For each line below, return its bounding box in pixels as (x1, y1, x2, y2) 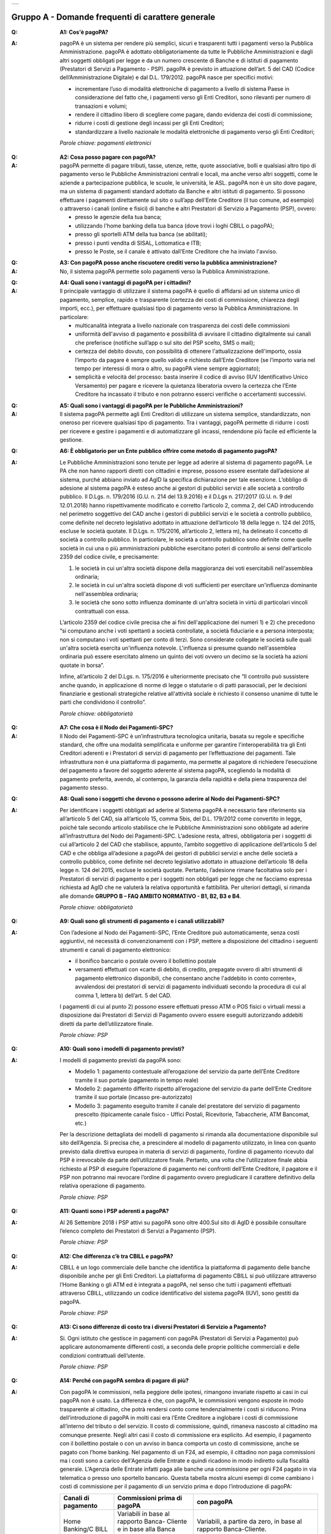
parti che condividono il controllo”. (59, 698, 146, 706)
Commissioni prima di (117, 1494, 183, 1503)
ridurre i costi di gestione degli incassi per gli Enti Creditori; (75, 120, 224, 127)
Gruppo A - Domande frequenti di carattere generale (11, 12, 216, 23)
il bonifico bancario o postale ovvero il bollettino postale (75, 957, 217, 965)
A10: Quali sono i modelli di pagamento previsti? (59, 1045, 185, 1052)
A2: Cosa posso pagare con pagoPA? (59, 153, 156, 161)
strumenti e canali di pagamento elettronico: (59, 946, 171, 954)
